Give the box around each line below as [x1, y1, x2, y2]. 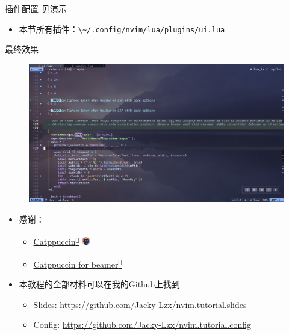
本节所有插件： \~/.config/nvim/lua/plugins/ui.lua [19, 22, 225, 35]
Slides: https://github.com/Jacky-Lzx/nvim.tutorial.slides [33, 298, 247, 310]
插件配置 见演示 [5, 2, 67, 14]
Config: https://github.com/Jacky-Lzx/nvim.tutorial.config [33, 318, 252, 331]
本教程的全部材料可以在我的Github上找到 [19, 278, 181, 290]
